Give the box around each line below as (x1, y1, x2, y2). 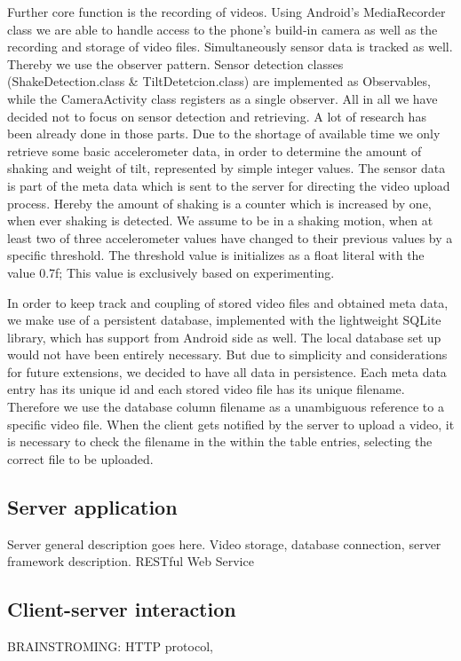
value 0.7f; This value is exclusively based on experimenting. (7, 263, 335, 281)
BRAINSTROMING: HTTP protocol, (7, 637, 213, 656)
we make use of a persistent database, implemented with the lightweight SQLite (7, 311, 441, 329)
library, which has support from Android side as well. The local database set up (7, 327, 441, 346)
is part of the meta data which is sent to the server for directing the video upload (7, 176, 450, 194)
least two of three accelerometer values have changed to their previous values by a (7, 228, 453, 247)
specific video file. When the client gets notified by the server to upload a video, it (7, 414, 455, 433)
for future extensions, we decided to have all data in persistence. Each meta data (7, 362, 447, 381)
